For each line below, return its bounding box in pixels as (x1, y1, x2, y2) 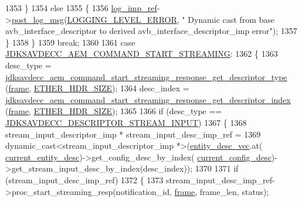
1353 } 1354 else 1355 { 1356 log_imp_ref (5, 2, 157, 13)
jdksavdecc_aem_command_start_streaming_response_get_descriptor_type (5, 70, 287, 83)
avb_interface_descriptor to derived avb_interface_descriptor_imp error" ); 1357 (5, 25, 297, 37)
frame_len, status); (199, 185, 269, 197)
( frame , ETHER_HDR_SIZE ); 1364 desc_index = (5, 82, 189, 94)
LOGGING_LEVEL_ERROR (67, 13, 177, 25)
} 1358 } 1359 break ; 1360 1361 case (5, 36, 135, 48)
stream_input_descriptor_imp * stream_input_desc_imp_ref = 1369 (5, 128, 261, 140)
